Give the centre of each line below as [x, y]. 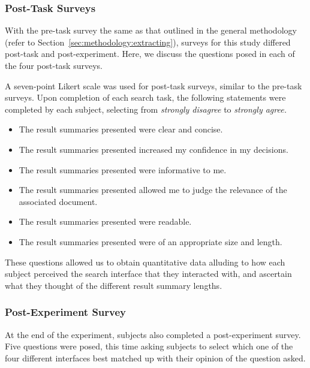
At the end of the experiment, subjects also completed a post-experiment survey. [153, 334]
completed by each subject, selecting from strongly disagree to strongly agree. [146, 109]
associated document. [58, 201]
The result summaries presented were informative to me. [123, 169]
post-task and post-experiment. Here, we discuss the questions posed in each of [150, 54]
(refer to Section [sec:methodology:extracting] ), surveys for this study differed [148, 42]
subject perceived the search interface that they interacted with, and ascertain [148, 274]
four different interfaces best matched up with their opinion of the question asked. [155, 358]
